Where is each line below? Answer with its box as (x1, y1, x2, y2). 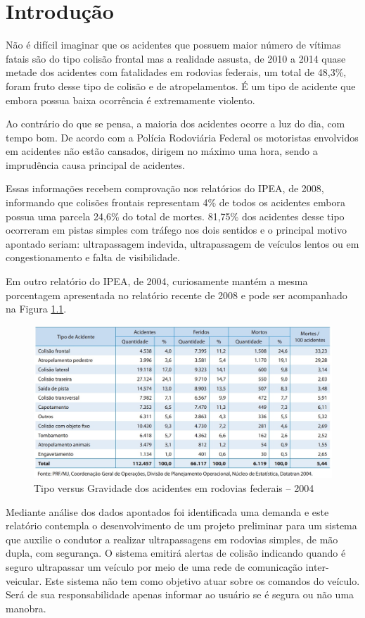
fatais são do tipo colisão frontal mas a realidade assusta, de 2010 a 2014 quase (6, 51, 346, 65)
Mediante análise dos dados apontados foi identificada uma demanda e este (6, 504, 329, 519)
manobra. (6, 600, 46, 615)
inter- (305, 559, 329, 574)
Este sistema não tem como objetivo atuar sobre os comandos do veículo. (45, 573, 360, 588)
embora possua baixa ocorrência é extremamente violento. (6, 92, 255, 107)
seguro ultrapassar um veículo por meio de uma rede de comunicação (6, 559, 302, 574)
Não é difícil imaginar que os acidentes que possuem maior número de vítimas (6, 37, 341, 52)
